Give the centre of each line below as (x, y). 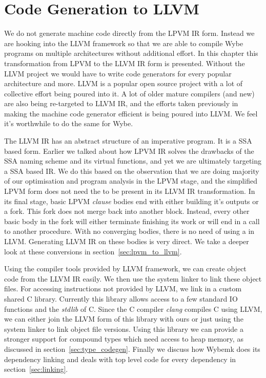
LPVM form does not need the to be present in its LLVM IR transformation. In (130, 191)
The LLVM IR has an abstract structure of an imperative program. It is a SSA (128, 141)
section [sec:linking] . (36, 369)
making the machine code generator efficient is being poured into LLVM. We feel (131, 113)
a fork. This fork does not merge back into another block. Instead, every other (127, 211)
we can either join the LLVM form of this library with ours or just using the (124, 319)
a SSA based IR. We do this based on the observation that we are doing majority (132, 171)
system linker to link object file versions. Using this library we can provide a (124, 329)
